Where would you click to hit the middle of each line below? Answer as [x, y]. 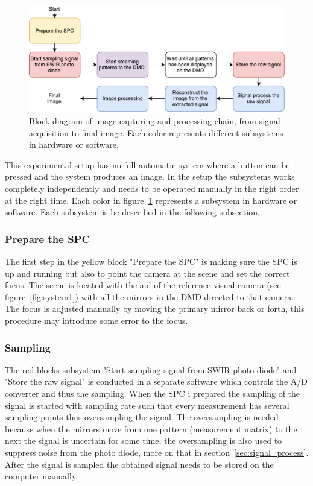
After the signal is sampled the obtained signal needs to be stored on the [139, 464]
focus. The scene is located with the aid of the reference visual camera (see [143, 285]
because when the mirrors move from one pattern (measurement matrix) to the [151, 428]
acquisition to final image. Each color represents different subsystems [156, 132]
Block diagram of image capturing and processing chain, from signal [155, 121]
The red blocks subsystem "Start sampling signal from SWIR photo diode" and [151, 369]
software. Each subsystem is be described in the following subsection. [132, 212]
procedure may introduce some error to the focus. [96, 320]
